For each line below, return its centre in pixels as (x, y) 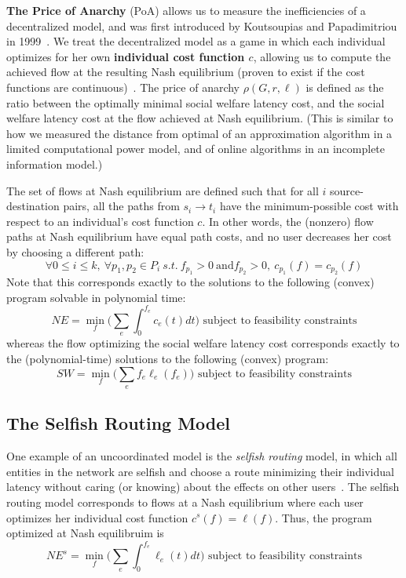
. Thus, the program (324, 517)
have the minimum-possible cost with (309, 206)
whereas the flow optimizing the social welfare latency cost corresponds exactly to (203, 343)
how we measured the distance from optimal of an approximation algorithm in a (199, 133)
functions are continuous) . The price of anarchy (123, 87)
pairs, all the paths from (121, 206)
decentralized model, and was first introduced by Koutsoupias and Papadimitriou (202, 25)
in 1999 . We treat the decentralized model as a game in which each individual (196, 41)
